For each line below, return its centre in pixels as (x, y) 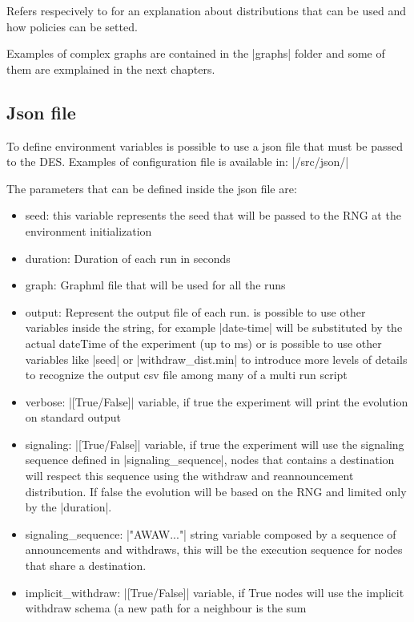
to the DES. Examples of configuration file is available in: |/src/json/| (178, 162)
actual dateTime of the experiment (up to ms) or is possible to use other (203, 343)
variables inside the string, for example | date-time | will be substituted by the (214, 327)
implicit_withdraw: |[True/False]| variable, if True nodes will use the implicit (215, 592)
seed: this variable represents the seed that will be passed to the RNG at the (213, 215)
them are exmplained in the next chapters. (111, 69)
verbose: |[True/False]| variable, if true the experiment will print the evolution (217, 401)
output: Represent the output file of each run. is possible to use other (195, 311)
